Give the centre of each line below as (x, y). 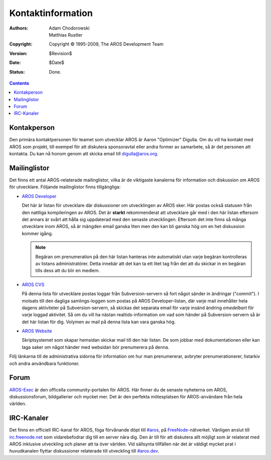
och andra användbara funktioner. (44, 363)
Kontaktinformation (51, 13)
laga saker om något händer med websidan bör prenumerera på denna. (96, 347)
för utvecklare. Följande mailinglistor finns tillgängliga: (65, 187)
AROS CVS (33, 284)
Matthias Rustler (66, 35)
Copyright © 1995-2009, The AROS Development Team (106, 44)
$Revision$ (60, 53)
